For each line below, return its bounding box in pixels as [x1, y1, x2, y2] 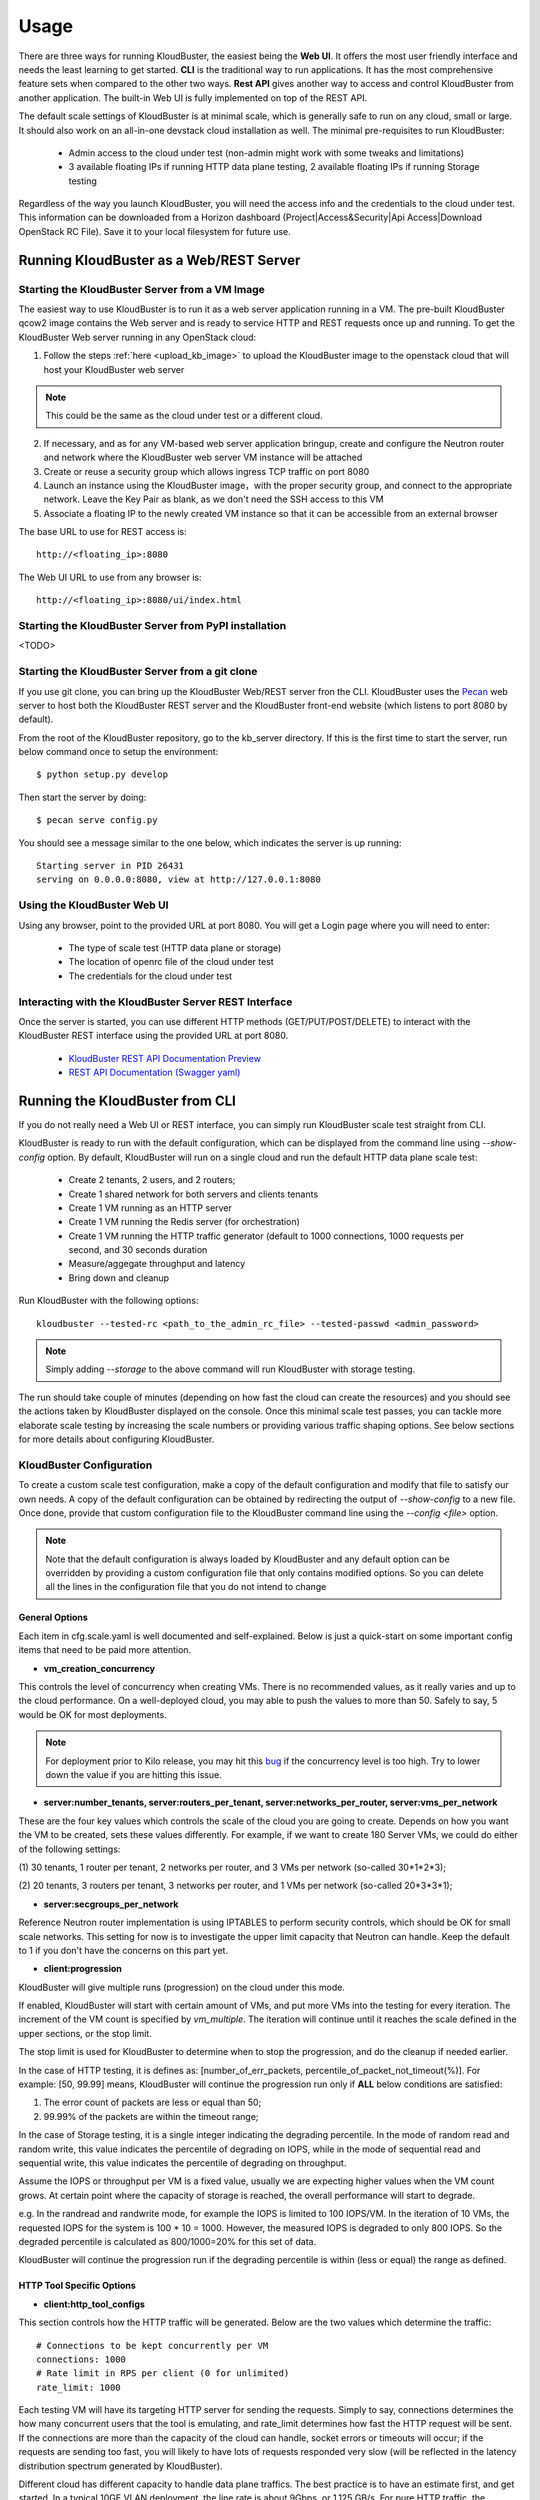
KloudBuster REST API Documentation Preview [68, 1052, 262, 1064]
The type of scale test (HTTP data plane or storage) [68, 941, 282, 954]
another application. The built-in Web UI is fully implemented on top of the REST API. [18, 91, 368, 104]
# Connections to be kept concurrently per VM [36, 2340, 269, 2351]
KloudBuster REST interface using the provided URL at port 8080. [18, 1030, 289, 1042]
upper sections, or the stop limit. [18, 2027, 152, 2039]
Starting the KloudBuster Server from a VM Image [18, 282, 265, 296]
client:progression [43, 1963, 122, 1975]
